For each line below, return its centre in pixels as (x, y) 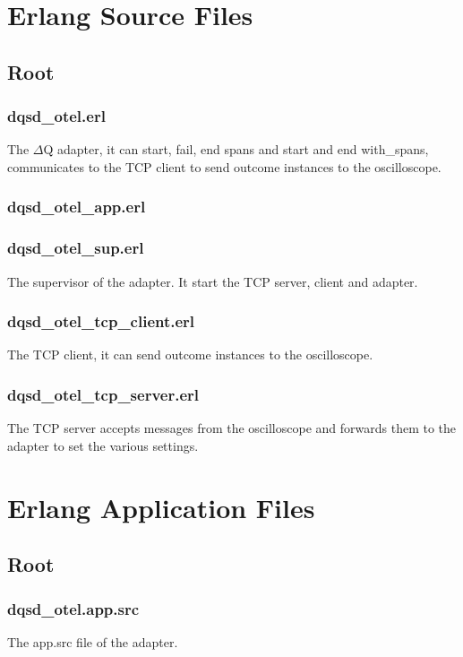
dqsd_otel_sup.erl (76, 248)
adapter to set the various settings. (103, 445)
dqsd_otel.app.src (73, 608)
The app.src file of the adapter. (93, 641)
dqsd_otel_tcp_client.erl (101, 321)
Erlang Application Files (161, 507)
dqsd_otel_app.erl (77, 207)
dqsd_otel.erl (56, 116)
